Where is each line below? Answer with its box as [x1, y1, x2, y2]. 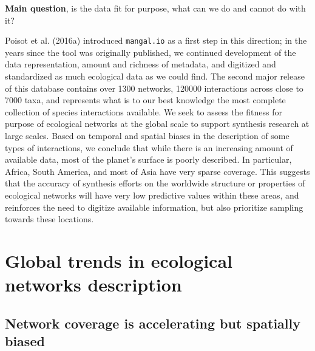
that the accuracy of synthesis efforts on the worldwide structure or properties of [5, 177, 305, 189]
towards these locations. [5, 213, 94, 225]
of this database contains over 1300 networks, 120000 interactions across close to [5, 81, 303, 94]
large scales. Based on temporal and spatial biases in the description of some [5, 129, 290, 141]
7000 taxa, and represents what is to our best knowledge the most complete [5, 94, 286, 106]
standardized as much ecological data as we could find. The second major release [5, 70, 305, 83]
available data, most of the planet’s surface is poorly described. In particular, [5, 153, 292, 166]
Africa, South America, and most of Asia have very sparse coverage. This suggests [5, 165, 310, 177]
